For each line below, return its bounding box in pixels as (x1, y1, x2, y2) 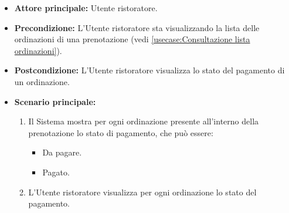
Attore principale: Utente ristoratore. (14, 2, 158, 13)
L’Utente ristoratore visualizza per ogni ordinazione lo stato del (28, 185, 257, 198)
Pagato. (42, 165, 70, 178)
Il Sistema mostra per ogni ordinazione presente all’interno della (28, 115, 259, 127)
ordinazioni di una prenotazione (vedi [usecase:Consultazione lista (14, 33, 250, 45)
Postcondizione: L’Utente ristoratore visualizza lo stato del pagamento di (14, 64, 285, 76)
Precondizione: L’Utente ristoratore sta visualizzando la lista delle (14, 21, 260, 33)
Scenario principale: (14, 95, 96, 107)
